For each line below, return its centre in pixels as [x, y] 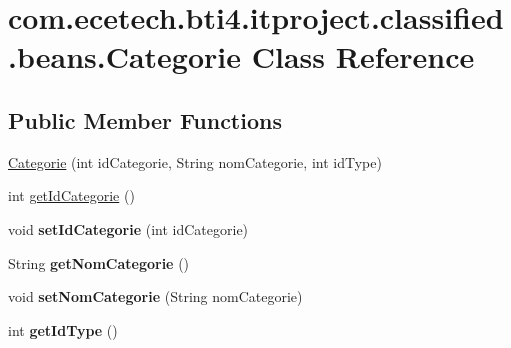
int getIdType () [63, 329]
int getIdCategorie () [71, 195]
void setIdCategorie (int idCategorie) [128, 228]
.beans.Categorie [125, 56]
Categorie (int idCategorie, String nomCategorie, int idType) [195, 161]
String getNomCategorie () [99, 262]
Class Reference [363, 56]
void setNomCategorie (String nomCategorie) [155, 296]
